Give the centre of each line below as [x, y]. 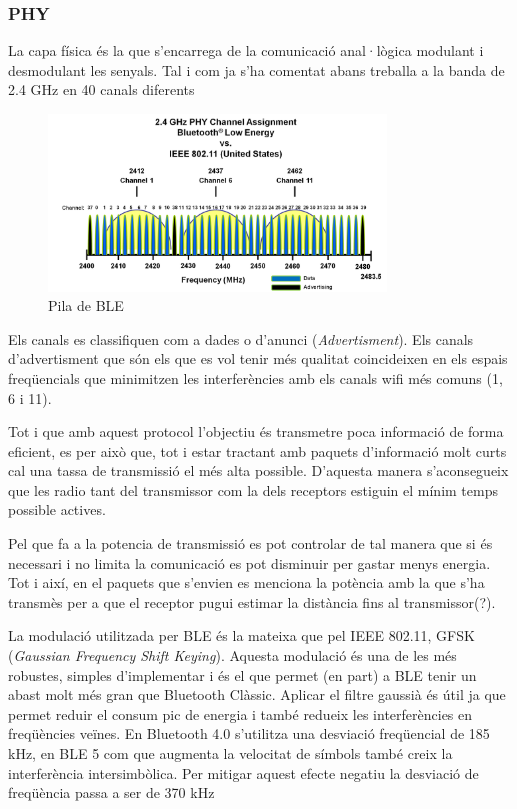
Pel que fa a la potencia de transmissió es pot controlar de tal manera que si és [250, 543]
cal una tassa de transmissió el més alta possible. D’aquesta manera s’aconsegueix [258, 470]
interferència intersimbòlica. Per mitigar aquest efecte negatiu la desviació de [243, 772]
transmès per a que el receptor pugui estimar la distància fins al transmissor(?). [252, 601]
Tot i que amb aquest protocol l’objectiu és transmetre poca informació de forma [256, 431]
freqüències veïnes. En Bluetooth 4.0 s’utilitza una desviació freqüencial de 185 [249, 733]
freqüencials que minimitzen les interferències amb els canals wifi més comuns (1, [255, 377]
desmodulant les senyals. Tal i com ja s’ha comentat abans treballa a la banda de [256, 69]
